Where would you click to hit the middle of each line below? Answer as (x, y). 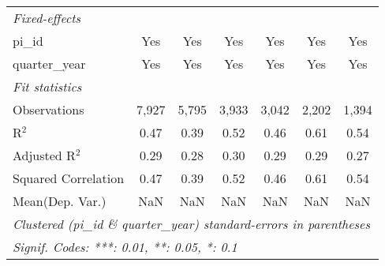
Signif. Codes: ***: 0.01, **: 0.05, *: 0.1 (125, 247)
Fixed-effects (47, 18)
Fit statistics (47, 86)
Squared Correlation (69, 178)
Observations (49, 109)
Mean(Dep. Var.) (60, 201)
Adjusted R (44, 155)
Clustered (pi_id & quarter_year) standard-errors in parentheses (192, 224)
